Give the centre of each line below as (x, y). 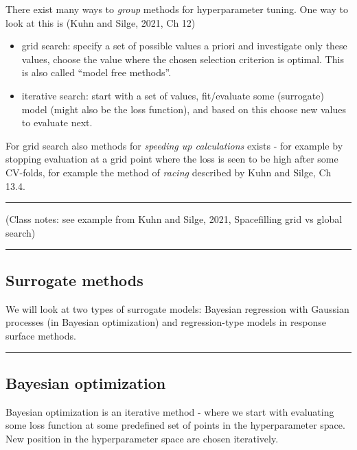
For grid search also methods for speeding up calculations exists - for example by (174, 145)
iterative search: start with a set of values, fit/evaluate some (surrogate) (173, 95)
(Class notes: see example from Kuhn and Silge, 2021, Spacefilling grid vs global (174, 219)
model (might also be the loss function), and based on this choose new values (184, 109)
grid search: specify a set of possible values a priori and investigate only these (184, 46)
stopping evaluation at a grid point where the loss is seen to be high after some (172, 159)
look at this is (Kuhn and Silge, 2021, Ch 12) (101, 22)
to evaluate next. (57, 122)
